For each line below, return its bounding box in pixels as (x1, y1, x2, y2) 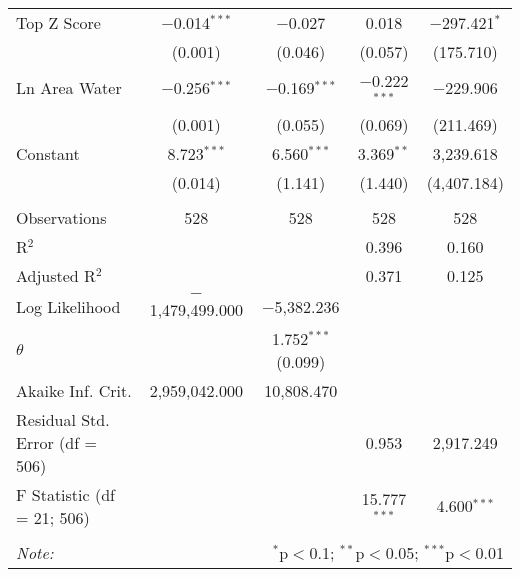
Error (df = (16, 430, 97, 454)
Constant (16, 141, 80, 165)
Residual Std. (16, 407, 110, 431)
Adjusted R (16, 263, 96, 287)
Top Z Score (16, 11, 101, 34)
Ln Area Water (16, 76, 122, 100)
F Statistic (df (16, 482, 115, 506)
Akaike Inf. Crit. (16, 378, 132, 402)
